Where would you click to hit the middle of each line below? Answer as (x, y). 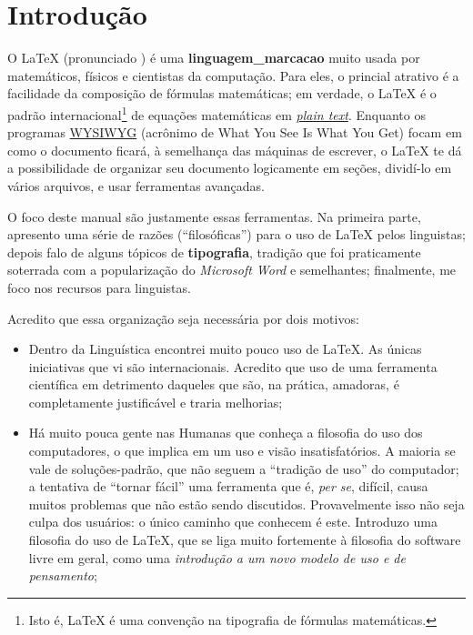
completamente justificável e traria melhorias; (156, 402)
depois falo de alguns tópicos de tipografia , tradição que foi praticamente (214, 252)
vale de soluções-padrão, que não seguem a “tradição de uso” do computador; (244, 468)
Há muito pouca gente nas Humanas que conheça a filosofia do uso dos (226, 433)
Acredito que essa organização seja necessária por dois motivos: (183, 318)
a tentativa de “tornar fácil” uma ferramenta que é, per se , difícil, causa (228, 486)
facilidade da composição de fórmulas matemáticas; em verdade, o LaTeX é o (222, 93)
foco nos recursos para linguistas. (99, 287)
